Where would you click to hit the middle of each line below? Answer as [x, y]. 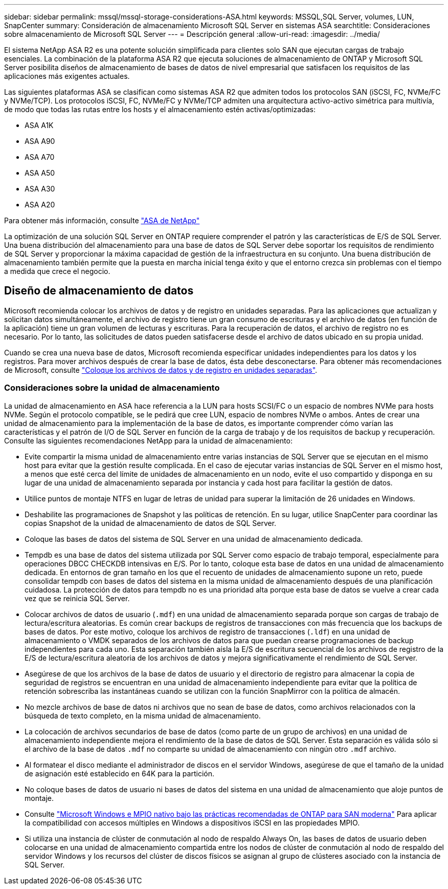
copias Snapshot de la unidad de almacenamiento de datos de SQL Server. [151, 523]
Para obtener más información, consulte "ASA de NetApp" [102, 220]
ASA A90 [40, 141]
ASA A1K [39, 125]
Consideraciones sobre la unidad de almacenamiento [112, 388]
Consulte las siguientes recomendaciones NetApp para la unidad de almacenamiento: [148, 440]
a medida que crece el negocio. [57, 271]
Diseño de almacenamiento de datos [99, 291]
